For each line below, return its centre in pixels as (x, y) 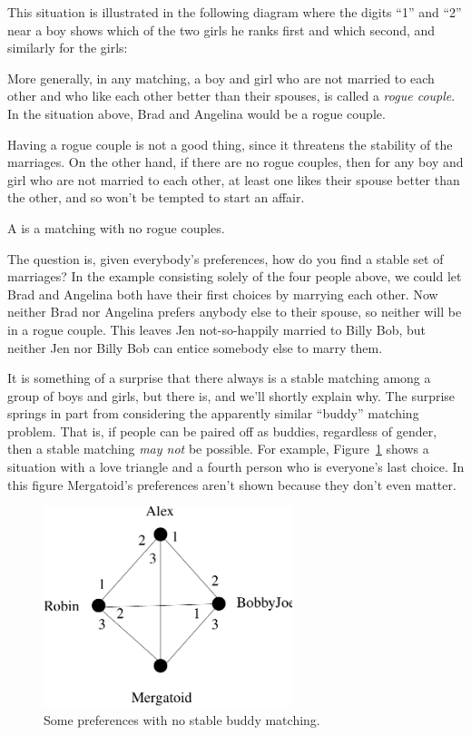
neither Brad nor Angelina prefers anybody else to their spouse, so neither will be (235, 312)
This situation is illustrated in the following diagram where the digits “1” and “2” (235, 12)
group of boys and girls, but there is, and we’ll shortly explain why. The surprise (231, 395)
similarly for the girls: (68, 48)
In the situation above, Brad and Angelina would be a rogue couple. (196, 113)
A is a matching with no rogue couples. (116, 227)
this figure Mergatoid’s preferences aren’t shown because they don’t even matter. (232, 484)
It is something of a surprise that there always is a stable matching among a (219, 378)
